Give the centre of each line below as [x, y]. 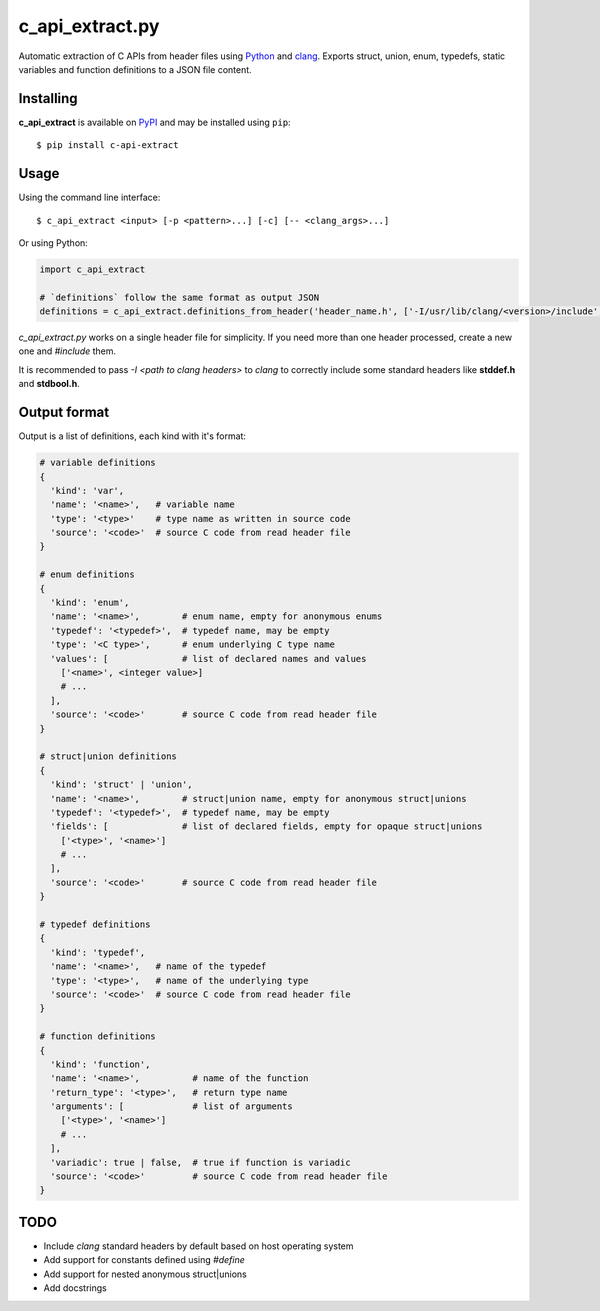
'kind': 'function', [100, 1064]
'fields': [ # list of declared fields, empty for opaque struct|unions [266, 826]
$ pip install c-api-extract [107, 145]
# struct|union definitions [108, 756]
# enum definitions [87, 574]
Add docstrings [75, 1288]
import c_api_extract [92, 269]
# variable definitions [98, 463]
